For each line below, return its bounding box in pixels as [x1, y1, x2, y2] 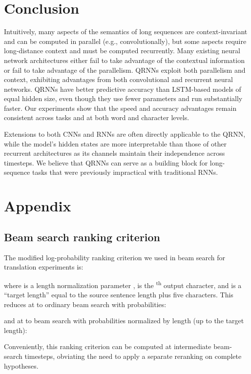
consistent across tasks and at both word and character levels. [4, 112, 189, 123]
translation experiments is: [4, 262, 84, 272]
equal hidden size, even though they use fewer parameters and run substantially [4, 93, 243, 104]
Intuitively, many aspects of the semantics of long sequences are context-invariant [4, 26, 248, 37]
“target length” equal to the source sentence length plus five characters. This [4, 290, 233, 300]
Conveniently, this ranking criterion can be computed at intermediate [4, 341, 211, 352]
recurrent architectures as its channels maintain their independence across [4, 148, 225, 158]
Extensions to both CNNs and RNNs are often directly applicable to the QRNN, [4, 129, 246, 139]
